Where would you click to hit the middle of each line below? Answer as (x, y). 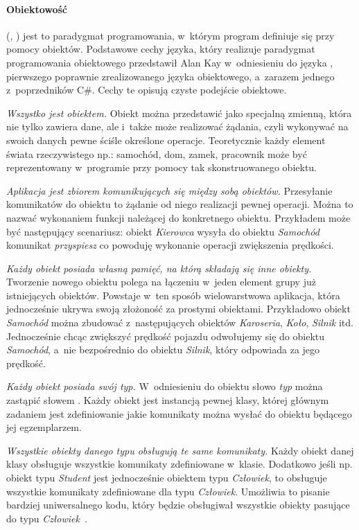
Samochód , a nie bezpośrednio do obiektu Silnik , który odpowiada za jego (163, 350)
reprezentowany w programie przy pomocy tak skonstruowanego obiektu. (161, 167)
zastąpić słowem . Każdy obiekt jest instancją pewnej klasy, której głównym (168, 400)
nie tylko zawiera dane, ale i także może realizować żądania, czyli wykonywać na (177, 126)
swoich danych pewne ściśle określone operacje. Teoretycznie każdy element (166, 140)
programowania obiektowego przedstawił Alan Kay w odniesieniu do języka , (170, 62)
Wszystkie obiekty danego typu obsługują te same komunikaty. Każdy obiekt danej (180, 450)
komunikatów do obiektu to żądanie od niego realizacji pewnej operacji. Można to (180, 204)
